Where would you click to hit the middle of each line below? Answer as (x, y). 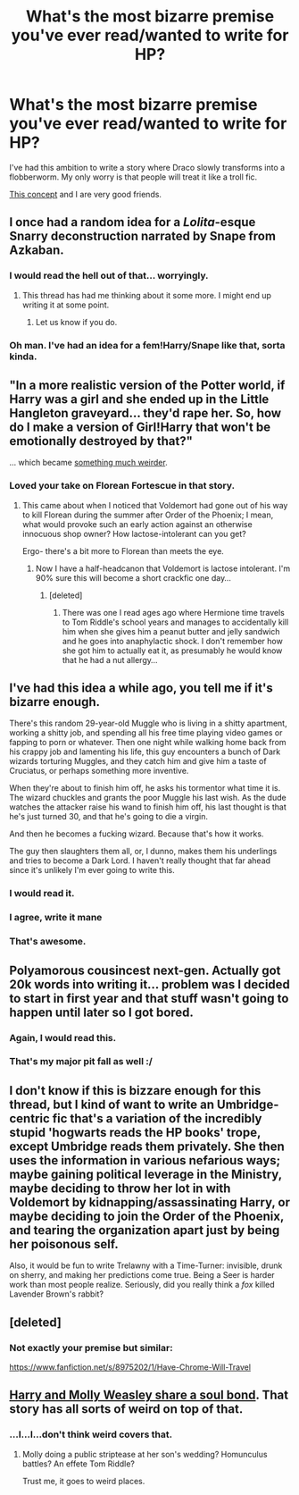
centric (30, 1118)
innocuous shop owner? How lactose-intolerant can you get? (134, 533)
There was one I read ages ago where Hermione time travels (174, 612)
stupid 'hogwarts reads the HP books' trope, (135, 1132)
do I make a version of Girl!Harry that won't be (140, 427)
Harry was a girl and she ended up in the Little (139, 399)
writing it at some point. (66, 305)
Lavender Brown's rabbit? (57, 1294)
